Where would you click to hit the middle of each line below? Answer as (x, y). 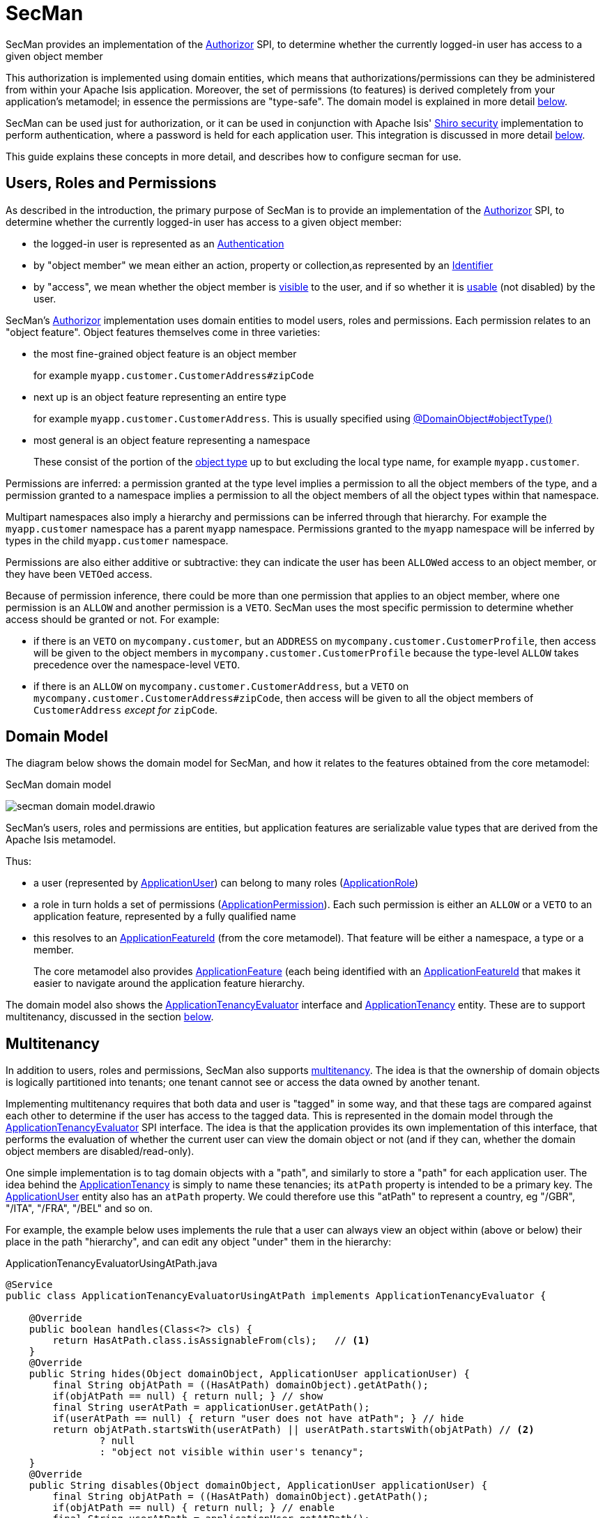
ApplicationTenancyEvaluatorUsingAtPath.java (112, 1264)
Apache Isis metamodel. (61, 840)
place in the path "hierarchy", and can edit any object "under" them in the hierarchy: (199, 1242)
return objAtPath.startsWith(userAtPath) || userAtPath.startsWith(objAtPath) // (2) (293, 1430)
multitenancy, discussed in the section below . (110, 1017)
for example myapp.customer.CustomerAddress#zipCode (174, 375)
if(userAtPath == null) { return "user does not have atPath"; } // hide (258, 1419)
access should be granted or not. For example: (113, 619)
